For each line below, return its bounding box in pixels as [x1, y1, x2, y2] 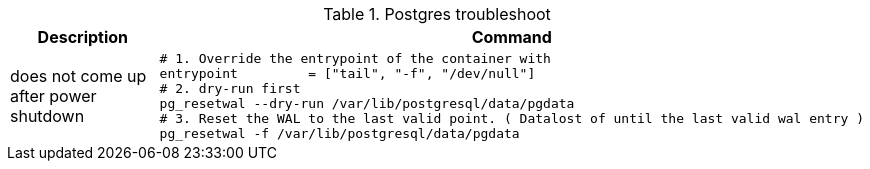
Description [37, 27, 129, 47]
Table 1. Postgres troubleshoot [323, 4, 551, 24]
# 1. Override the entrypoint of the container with [159, 51, 551, 66]
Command [471, 27, 552, 47]
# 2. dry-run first [159, 81, 301, 96]
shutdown [10, 106, 85, 126]
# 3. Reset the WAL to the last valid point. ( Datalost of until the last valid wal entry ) [159, 111, 864, 126]
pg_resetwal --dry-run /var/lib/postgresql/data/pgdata [159, 96, 575, 111]
